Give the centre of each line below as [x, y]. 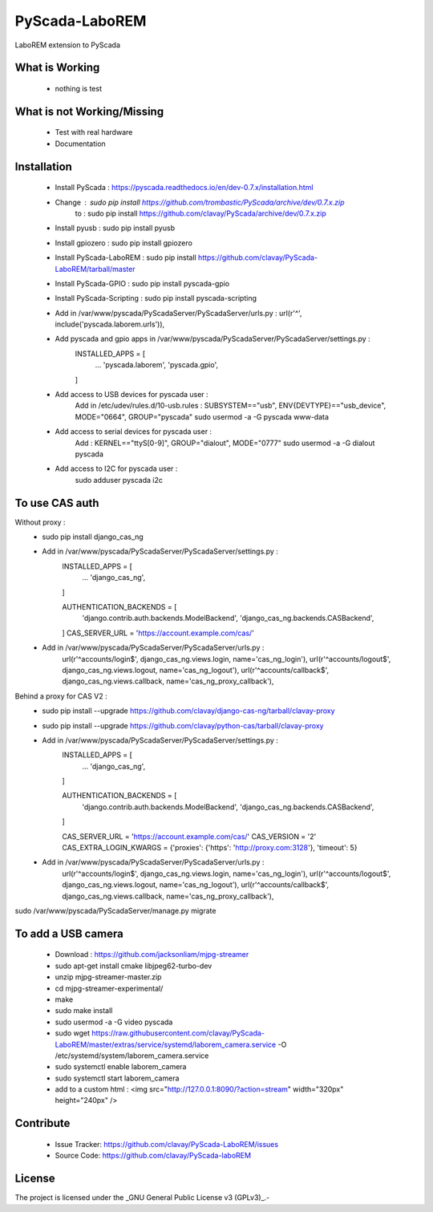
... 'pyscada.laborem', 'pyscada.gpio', [156, 365]
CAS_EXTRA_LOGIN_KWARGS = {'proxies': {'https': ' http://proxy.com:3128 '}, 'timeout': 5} [210, 848]
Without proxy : [40, 522]
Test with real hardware [94, 132]
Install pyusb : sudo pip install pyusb [115, 228]
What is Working [57, 68]
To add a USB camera [69, 933]
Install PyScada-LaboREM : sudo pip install [125, 257]
